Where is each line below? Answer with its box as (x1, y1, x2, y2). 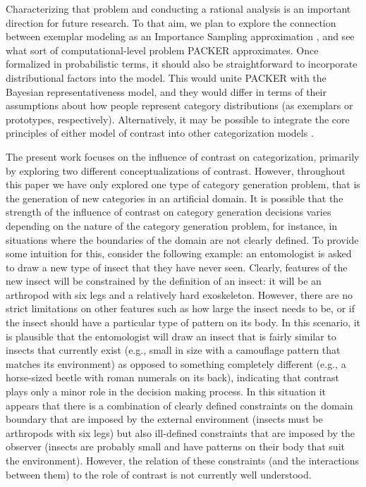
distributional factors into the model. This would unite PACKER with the (6, 70, 327, 85)
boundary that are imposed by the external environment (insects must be (6, 412, 323, 426)
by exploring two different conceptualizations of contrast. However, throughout (6, 163, 346, 178)
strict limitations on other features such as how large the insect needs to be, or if (6, 301, 355, 316)
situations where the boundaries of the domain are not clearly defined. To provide (6, 232, 359, 247)
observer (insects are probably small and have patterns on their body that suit (6, 439, 345, 454)
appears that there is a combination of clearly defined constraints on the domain (6, 397, 353, 412)
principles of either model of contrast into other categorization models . (6, 125, 314, 140)
